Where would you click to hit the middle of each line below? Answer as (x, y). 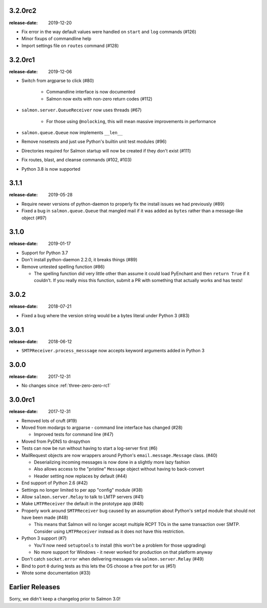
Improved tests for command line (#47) (74, 434)
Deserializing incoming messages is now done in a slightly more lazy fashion (112, 462)
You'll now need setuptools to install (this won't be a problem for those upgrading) (120, 545)
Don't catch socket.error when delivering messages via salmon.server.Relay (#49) (113, 559)
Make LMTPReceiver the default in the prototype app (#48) (83, 504)
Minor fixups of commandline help (56, 39)
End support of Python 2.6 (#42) (55, 483)
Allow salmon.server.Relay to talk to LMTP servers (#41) (83, 497)
